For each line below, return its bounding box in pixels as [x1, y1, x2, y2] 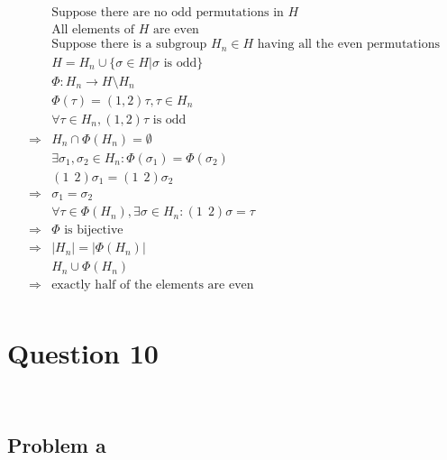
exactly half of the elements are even [51, 279, 254, 292]
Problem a [7, 430, 106, 458]
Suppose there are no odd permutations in [51, 6, 284, 20]
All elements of [51, 23, 134, 37]
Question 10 [7, 334, 159, 371]
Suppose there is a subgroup [51, 38, 207, 51]
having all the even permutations [257, 38, 440, 51]
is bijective [64, 224, 123, 237]
